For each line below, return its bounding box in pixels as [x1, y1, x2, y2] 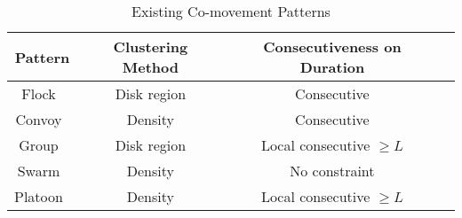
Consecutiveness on [263, 36, 402, 57]
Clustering [113, 36, 188, 57]
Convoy [15, 109, 62, 129]
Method [122, 57, 179, 77]
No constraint [290, 160, 375, 181]
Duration [299, 57, 365, 77]
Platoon [14, 186, 63, 206]
